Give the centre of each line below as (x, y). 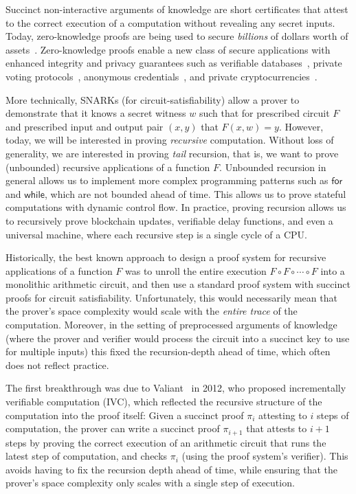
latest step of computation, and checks (87, 456)
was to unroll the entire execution (196, 270)
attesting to (282, 415)
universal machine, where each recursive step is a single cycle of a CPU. (156, 234)
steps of (333, 415)
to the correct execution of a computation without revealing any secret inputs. (170, 22)
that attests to (277, 428)
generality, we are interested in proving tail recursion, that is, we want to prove (172, 153)
